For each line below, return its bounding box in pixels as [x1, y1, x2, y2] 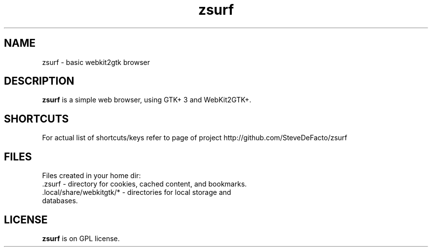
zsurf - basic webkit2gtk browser [42, 58, 150, 66]
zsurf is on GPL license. [42, 234, 120, 243]
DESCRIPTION [4, 75, 74, 88]
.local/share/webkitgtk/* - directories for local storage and [42, 188, 231, 197]
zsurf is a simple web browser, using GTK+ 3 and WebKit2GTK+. [42, 95, 252, 104]
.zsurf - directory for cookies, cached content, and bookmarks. [42, 180, 247, 188]
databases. [42, 196, 78, 205]
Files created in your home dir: [42, 171, 141, 180]
